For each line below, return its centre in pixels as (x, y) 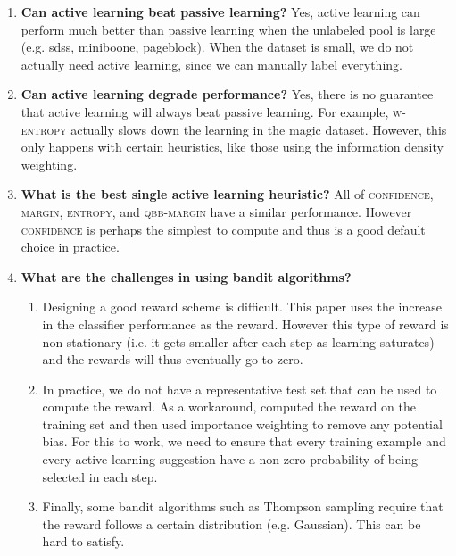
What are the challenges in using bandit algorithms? (186, 276)
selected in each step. (100, 476)
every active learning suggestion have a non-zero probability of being (230, 459)
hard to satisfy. (83, 541)
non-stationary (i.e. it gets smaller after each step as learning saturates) (238, 341)
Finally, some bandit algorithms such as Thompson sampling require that (243, 506)
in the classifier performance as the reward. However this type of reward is (245, 324)
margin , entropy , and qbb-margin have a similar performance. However (216, 211)
